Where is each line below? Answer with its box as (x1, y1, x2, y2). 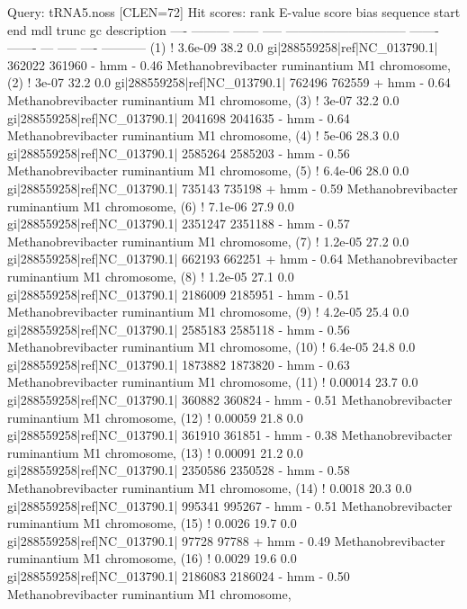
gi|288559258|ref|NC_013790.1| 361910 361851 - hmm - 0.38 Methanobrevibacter (7, 425, 453, 444)
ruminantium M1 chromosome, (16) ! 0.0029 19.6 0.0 (7, 549, 297, 568)
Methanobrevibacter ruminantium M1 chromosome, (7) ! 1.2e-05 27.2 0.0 (7, 231, 409, 250)
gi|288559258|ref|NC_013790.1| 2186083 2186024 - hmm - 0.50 (7, 567, 350, 585)
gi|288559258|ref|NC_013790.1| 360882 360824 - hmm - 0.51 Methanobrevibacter (7, 390, 453, 409)
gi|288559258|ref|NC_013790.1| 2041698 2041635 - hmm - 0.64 (7, 108, 350, 127)
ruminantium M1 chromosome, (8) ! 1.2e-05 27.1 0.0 (7, 266, 294, 285)
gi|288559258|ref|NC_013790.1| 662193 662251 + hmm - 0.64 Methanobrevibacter (7, 249, 458, 268)
